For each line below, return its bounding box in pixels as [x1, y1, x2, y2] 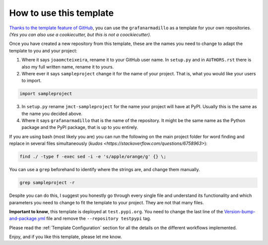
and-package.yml [9, 216, 46, 222]
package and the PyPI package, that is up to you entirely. [21, 124, 138, 130]
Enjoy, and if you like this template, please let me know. [9, 234, 122, 240]
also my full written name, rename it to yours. [21, 63, 114, 69]
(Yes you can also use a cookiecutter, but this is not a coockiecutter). [9, 31, 151, 37]
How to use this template [9, 7, 114, 18]
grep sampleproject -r [19, 180, 75, 185]
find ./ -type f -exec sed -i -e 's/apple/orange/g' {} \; [19, 154, 166, 160]
